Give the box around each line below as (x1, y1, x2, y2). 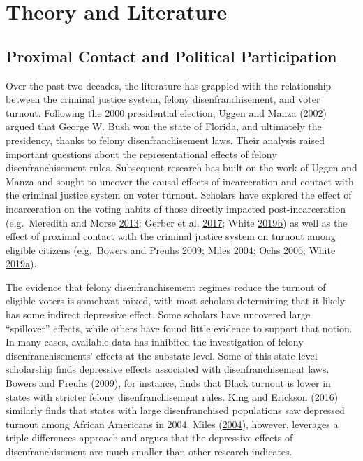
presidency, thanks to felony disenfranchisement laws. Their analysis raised (6, 132, 325, 147)
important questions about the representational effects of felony (6, 146, 277, 161)
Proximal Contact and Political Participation (6, 45, 337, 66)
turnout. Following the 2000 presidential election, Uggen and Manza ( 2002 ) (6, 105, 327, 120)
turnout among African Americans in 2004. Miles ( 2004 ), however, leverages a (6, 416, 339, 431)
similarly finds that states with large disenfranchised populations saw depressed (6, 403, 345, 418)
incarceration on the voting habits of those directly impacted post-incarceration (6, 201, 346, 215)
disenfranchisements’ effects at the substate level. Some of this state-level (6, 348, 318, 362)
